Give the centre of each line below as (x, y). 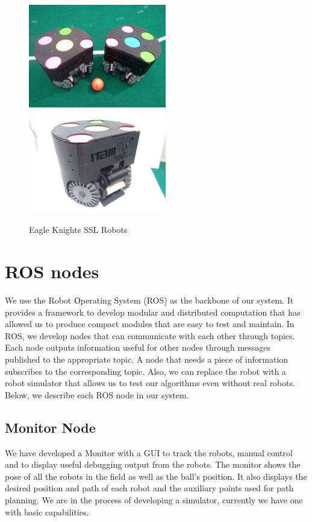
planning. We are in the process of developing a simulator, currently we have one (154, 499)
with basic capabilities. (47, 511)
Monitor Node (50, 427)
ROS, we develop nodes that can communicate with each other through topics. (150, 335)
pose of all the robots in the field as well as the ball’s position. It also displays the (156, 476)
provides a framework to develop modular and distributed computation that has (153, 312)
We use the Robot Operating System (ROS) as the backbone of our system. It (149, 300)
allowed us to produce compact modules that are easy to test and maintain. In (150, 324)
